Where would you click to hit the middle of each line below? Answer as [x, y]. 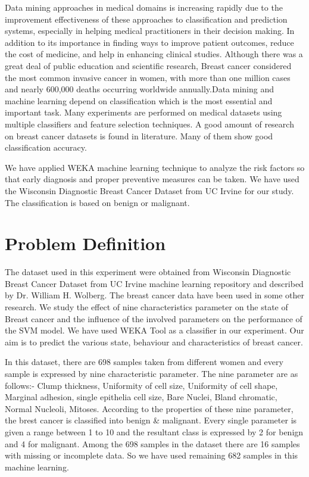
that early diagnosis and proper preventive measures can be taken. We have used [152, 179]
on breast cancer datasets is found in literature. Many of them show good [139, 135]
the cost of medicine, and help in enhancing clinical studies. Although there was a [154, 54]
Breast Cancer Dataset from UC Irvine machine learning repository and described [154, 283]
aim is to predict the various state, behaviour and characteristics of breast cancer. [154, 342]
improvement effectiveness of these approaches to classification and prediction [146, 19]
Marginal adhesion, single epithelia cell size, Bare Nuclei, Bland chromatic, [141, 397]
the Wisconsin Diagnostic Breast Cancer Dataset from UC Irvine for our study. [149, 190]
